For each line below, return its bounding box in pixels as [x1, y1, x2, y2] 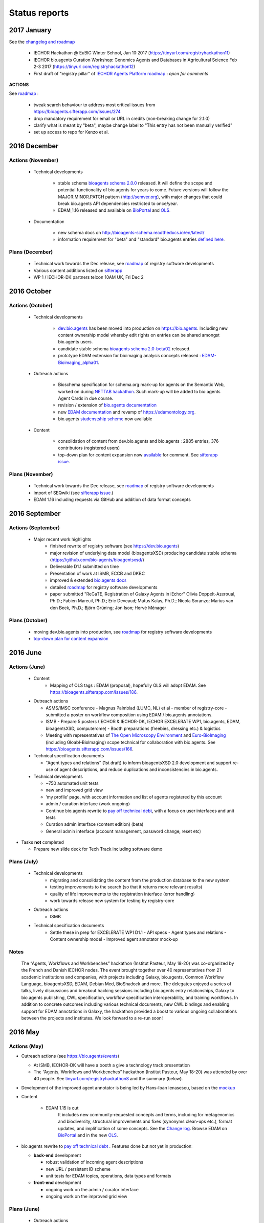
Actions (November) [9, 157, 59, 164]
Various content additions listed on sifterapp [33, 267, 123, 273]
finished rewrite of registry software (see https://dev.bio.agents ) [50, 543, 179, 549]
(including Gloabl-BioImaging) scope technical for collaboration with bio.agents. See [45, 739, 216, 745]
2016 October [9, 287, 52, 295]
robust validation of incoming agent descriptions [45, 1159, 144, 1165]
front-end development [33, 1179, 82, 1186]
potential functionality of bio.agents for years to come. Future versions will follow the [58, 187, 229, 193]
